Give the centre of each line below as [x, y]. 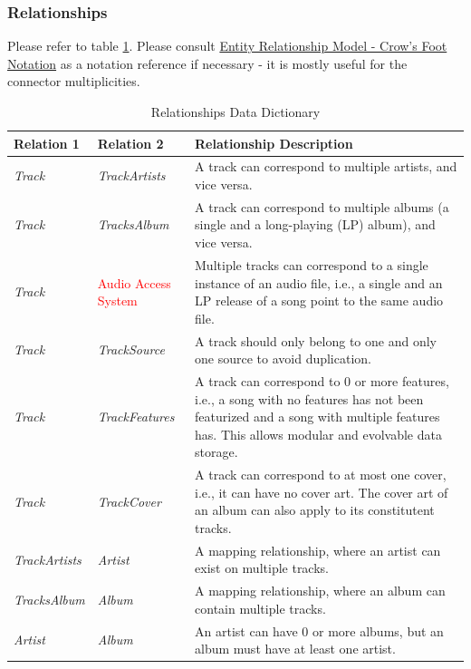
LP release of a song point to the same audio [319, 301]
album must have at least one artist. [295, 649]
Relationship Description [274, 143]
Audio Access [134, 282]
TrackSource [131, 349]
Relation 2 [130, 143]
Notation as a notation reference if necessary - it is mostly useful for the [207, 63]
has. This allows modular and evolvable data [318, 434]
